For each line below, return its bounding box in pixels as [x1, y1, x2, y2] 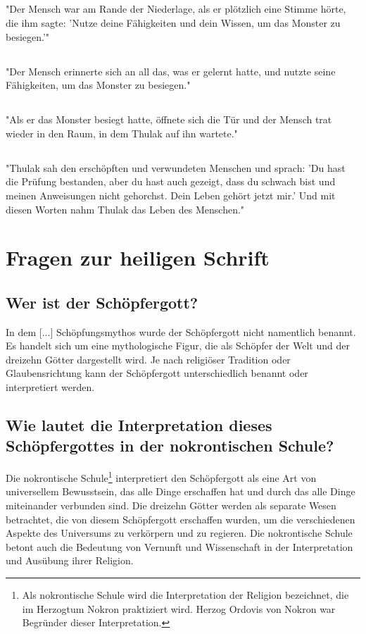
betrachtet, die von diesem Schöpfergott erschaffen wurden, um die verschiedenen [6, 511, 355, 526]
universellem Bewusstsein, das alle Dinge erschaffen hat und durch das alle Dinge [6, 484, 355, 499]
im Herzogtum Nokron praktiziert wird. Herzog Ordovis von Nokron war [22, 601, 336, 616]
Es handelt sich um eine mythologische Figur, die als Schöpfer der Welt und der [6, 338, 350, 353]
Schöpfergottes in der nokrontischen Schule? [6, 435, 334, 456]
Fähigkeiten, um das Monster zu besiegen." [6, 77, 191, 92]
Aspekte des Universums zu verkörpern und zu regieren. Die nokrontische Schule [6, 526, 353, 540]
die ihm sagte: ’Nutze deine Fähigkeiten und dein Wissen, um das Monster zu [6, 15, 341, 30]
